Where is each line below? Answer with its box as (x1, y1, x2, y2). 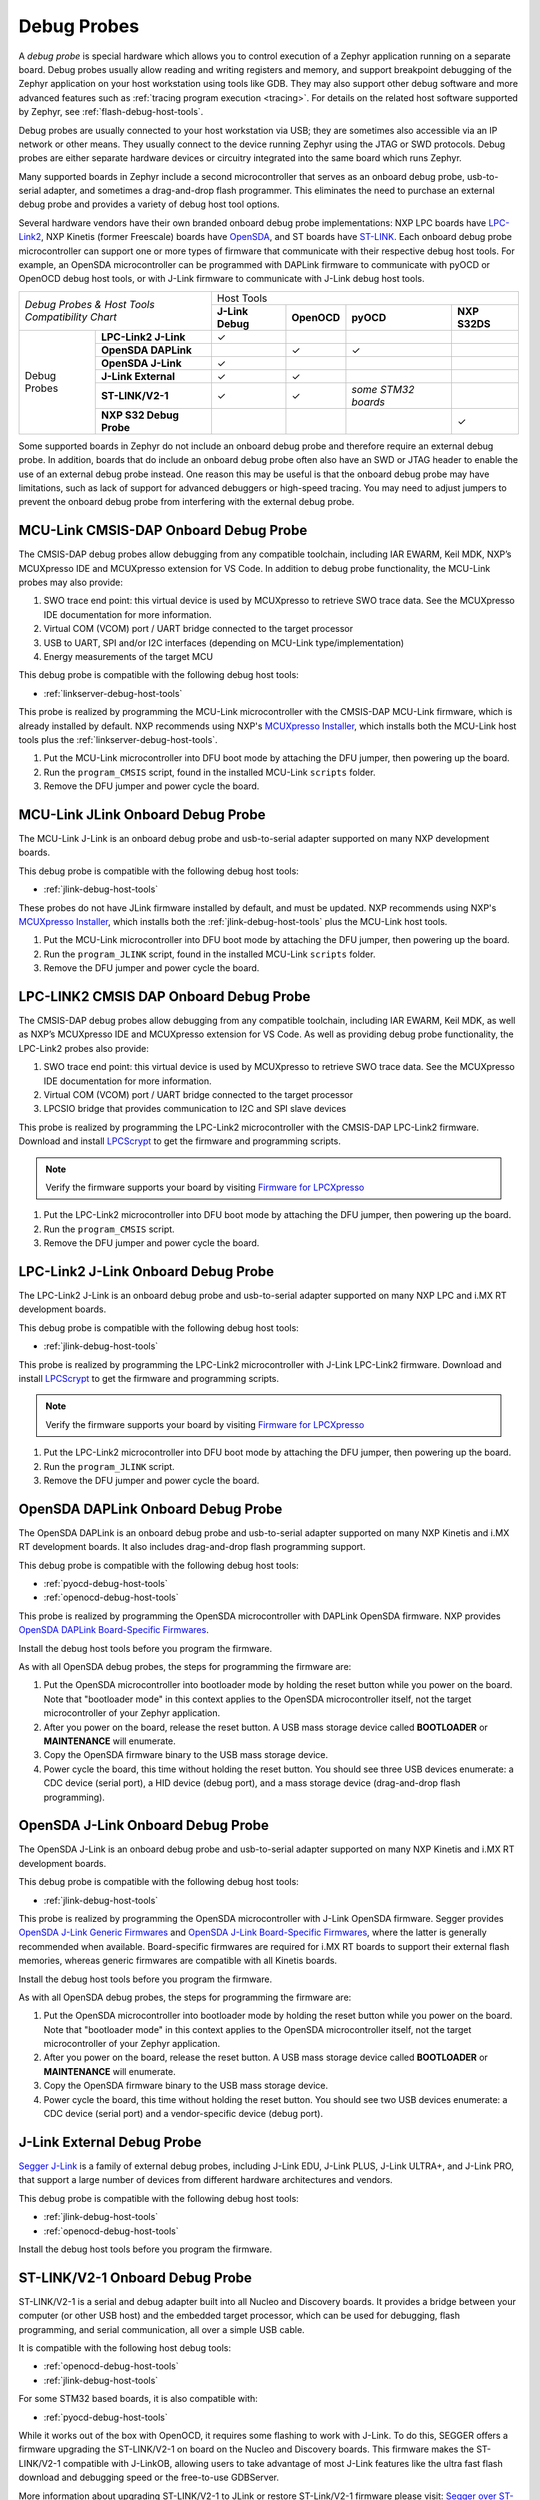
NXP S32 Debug (100, 408, 180, 422)
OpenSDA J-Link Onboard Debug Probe (18, 1817, 270, 1834)
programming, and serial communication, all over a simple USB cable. (18, 2323, 305, 2335)
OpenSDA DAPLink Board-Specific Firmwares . (18, 1624, 209, 1636)
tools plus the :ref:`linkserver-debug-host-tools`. (18, 733, 219, 745)
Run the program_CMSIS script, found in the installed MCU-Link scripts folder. (43, 766, 376, 778)
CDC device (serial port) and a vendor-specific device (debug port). (43, 2108, 324, 2120)
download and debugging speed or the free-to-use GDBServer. (18, 2471, 280, 2484)
